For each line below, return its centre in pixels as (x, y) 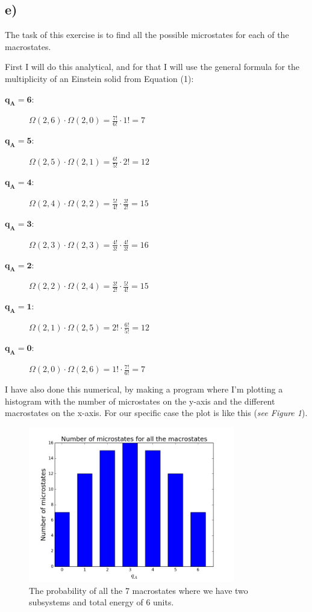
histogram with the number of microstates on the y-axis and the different (140, 401)
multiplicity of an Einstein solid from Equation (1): (99, 78)
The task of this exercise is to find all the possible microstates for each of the (147, 35)
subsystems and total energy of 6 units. (101, 602)
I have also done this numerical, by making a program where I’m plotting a (144, 389)
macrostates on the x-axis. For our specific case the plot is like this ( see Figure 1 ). (156, 413)
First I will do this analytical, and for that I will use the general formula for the (152, 67)
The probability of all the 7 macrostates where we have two (139, 590)
